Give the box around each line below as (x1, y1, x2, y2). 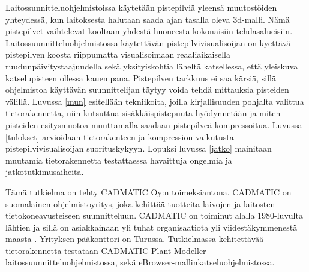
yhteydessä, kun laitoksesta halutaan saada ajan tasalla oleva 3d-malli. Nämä (5, 13, 290, 25)
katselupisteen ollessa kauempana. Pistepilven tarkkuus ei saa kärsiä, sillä (5, 71, 276, 84)
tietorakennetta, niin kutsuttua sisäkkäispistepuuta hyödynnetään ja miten (5, 107, 281, 119)
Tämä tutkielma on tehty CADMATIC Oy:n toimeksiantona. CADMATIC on (5, 185, 292, 198)
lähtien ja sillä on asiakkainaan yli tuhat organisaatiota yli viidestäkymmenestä (5, 220, 298, 233)
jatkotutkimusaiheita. (5, 165, 84, 178)
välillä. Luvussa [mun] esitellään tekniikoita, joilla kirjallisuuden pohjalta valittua (5, 95, 304, 107)
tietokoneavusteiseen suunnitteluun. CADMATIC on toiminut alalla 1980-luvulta (5, 209, 303, 222)
